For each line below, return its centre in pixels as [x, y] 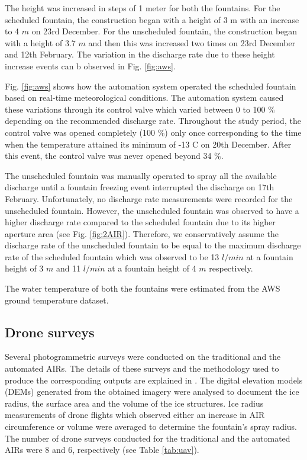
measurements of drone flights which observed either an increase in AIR [135, 415]
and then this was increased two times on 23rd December [192, 42]
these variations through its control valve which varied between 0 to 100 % [140, 109]
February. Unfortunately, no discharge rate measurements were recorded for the [149, 198]
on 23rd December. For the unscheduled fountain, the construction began [164, 31]
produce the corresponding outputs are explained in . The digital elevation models [154, 380]
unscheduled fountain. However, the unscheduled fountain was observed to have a [152, 210]
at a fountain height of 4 [152, 268]
